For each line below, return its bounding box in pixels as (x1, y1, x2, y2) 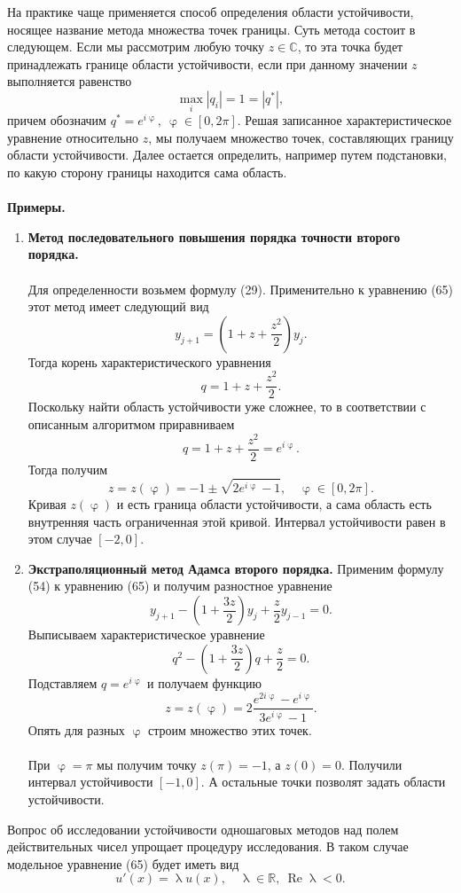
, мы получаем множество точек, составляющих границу (148, 128, 454, 146)
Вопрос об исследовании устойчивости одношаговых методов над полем (7, 819, 399, 838)
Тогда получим (27, 459, 108, 478)
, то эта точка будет (297, 37, 403, 56)
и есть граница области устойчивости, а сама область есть (116, 495, 432, 513)
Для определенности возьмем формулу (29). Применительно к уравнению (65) (27, 279, 454, 298)
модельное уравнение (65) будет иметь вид (7, 854, 239, 873)
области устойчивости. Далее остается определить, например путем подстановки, (7, 145, 447, 164)
